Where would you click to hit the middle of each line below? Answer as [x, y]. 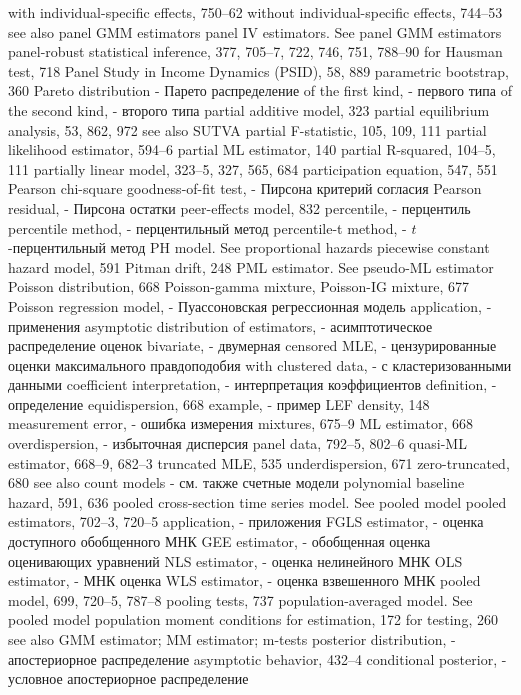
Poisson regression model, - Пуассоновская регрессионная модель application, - [250, 305]
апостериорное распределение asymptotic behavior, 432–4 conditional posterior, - [257, 658]
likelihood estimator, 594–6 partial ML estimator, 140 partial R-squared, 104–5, [252, 149]
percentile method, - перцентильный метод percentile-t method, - [207, 227]
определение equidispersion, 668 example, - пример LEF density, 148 [219, 403]
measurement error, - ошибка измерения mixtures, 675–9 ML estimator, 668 [240, 423]
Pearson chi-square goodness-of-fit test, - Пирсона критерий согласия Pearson [245, 188]
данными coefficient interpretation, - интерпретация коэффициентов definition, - [252, 384]
